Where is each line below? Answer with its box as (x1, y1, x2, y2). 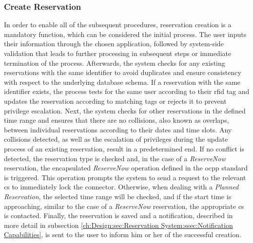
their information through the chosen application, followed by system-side (4, 38, 224, 49)
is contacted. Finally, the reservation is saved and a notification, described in (4, 210, 233, 221)
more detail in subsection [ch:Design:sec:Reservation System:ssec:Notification (4, 220, 233, 230)
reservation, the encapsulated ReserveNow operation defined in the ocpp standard (4, 163, 248, 173)
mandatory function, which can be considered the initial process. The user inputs (4, 29, 247, 39)
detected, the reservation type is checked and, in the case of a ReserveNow (4, 153, 226, 163)
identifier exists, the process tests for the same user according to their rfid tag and (4, 86, 250, 96)
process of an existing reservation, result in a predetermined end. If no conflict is (4, 143, 245, 153)
